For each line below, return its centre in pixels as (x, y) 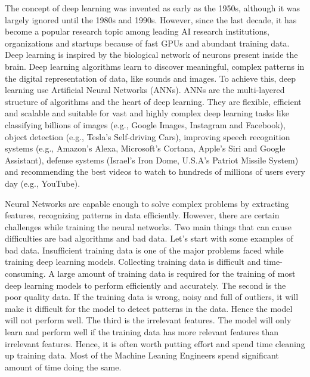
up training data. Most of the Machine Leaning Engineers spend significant (142, 355)
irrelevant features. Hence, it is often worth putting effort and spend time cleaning (155, 343)
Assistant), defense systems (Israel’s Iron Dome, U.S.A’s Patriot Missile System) (152, 160)
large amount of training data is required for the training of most (176, 274)
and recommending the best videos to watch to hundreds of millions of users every (155, 171)
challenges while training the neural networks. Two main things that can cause (148, 226)
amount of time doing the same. (63, 367)
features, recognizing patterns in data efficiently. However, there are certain (142, 215)
